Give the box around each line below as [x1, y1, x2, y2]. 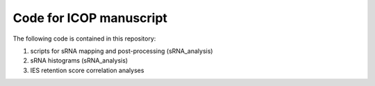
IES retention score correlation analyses [30, 66, 144, 74]
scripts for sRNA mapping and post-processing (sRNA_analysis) [30, 47, 213, 55]
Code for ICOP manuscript [12, 10, 168, 25]
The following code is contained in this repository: [12, 34, 156, 43]
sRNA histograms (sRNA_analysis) [30, 56, 128, 65]
